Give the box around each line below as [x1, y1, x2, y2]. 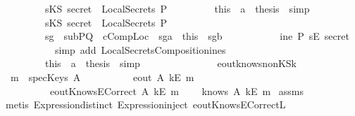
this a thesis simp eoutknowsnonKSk [44, 56, 297, 71]
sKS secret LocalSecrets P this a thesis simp [44, 1, 310, 15]
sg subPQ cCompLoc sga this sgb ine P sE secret [44, 29, 349, 43]
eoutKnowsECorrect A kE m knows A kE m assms [49, 83, 304, 98]
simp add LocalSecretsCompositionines [54, 42, 226, 57]
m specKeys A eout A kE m [10, 69, 194, 84]
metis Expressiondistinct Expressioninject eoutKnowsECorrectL [5, 97, 286, 112]
